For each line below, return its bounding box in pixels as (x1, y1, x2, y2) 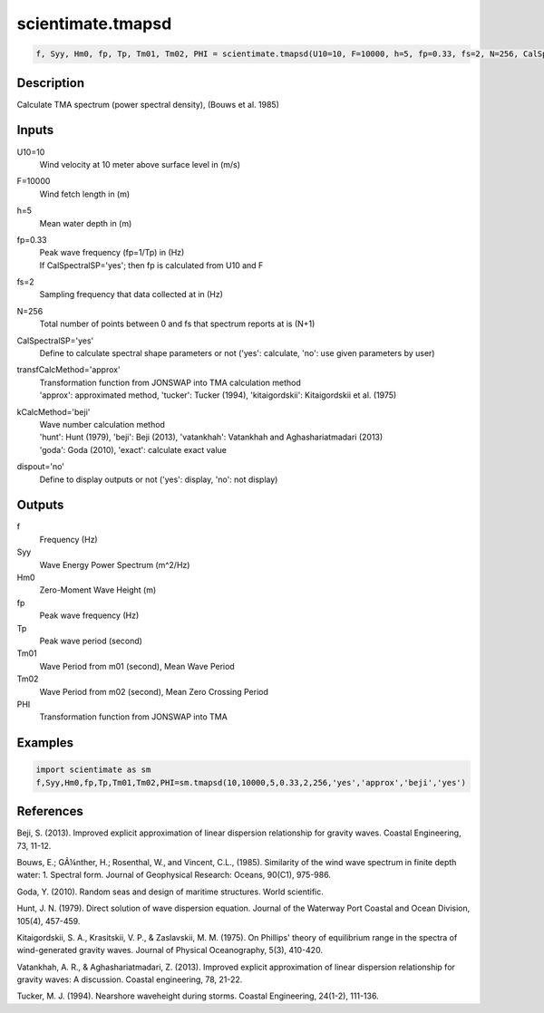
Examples (16, 735, 74, 751)
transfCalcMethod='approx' (16, 364, 121, 375)
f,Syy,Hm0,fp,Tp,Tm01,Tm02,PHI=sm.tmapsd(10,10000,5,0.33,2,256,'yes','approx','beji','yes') (35, 777, 467, 787)
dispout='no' (16, 461, 65, 472)
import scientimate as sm (35, 765, 151, 775)
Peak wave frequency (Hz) (39, 610, 140, 621)
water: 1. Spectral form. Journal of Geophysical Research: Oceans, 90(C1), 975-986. (16, 870, 331, 881)
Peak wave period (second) (39, 635, 142, 646)
